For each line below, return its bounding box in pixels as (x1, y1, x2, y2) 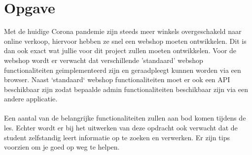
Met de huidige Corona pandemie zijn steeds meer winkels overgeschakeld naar (4, 26, 242, 36)
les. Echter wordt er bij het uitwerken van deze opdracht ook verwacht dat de (4, 123, 238, 133)
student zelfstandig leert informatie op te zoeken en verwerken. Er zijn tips (4, 132, 230, 142)
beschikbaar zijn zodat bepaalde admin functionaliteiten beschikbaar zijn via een (4, 84, 248, 94)
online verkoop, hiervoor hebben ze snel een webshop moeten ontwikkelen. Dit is (4, 35, 247, 46)
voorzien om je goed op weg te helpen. (4, 142, 120, 152)
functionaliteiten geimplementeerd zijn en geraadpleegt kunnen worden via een (4, 64, 241, 75)
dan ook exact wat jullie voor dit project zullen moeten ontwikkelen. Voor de (4, 45, 237, 56)
